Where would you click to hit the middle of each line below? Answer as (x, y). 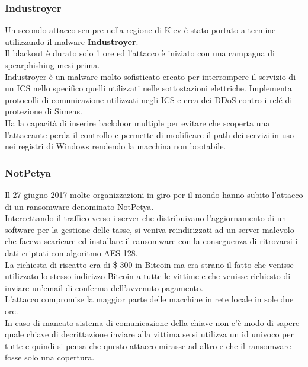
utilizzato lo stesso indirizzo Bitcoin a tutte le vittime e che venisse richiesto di (148, 276)
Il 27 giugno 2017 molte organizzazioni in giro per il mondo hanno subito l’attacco (154, 194)
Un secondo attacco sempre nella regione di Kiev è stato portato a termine (140, 30)
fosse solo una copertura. (50, 357)
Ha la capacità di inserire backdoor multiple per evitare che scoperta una (137, 122)
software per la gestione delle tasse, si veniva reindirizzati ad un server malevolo (150, 229)
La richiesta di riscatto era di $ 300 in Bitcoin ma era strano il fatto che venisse (149, 264)
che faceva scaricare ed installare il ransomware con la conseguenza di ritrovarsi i (151, 241)
